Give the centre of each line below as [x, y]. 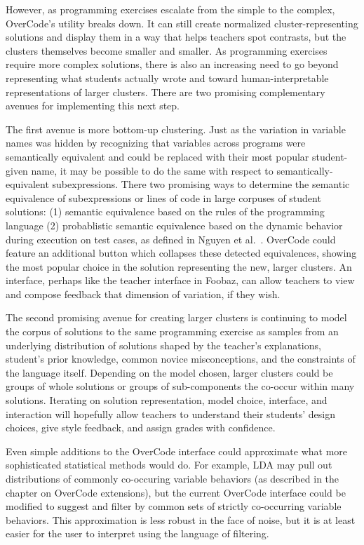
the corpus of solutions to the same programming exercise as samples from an [172, 331]
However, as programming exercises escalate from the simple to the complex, [170, 9]
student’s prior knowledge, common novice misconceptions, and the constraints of [181, 359]
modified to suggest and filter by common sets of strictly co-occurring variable [174, 506]
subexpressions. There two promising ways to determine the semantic [201, 184]
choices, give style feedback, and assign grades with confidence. [141, 428]
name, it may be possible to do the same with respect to [152, 170]
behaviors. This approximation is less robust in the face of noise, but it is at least [181, 519]
